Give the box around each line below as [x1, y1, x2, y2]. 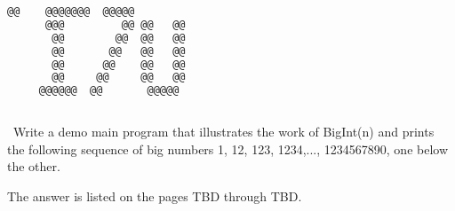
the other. [7, 157, 60, 176]
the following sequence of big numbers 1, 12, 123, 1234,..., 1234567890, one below [7, 139, 449, 158]
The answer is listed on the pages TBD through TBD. [7, 186, 302, 205]
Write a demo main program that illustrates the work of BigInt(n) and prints [12, 122, 435, 140]
